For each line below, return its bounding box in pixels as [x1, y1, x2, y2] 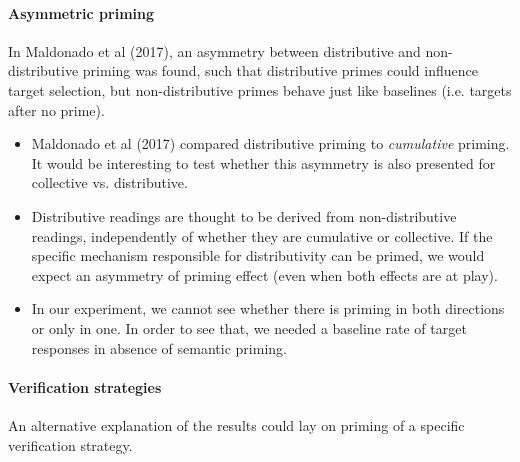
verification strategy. [8, 434, 133, 455]
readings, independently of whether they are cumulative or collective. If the [31, 225, 493, 246]
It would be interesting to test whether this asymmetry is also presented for [31, 152, 496, 173]
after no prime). [8, 99, 105, 120]
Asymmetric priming [8, 2, 155, 23]
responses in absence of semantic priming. [31, 337, 287, 358]
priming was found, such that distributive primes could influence [82, 60, 478, 81]
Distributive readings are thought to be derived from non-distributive [31, 205, 457, 226]
